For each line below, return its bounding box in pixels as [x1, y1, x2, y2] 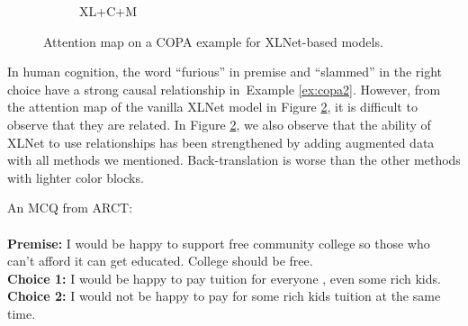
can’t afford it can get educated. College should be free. [7, 251, 313, 270]
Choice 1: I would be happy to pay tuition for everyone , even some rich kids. [7, 268, 441, 287]
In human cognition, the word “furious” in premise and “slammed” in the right [7, 62, 443, 81]
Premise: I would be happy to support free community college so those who [7, 233, 430, 252]
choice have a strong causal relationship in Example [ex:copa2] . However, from [7, 79, 441, 98]
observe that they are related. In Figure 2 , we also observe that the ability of [7, 114, 431, 133]
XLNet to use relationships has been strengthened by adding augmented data [7, 132, 435, 151]
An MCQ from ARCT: [7, 198, 133, 217]
